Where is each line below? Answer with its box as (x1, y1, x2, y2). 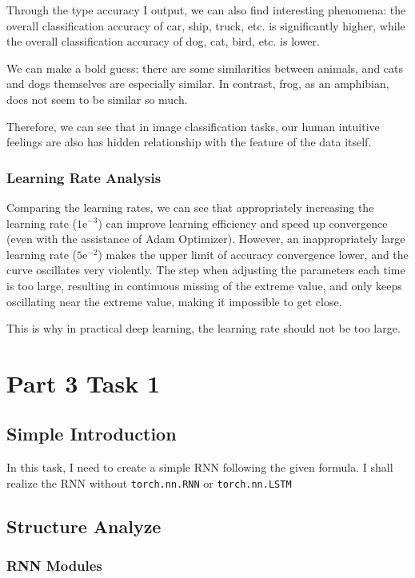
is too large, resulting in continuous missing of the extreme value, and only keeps (6, 277, 402, 293)
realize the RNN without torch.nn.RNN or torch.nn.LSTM (6, 474, 292, 491)
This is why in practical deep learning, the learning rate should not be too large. (6, 320, 401, 337)
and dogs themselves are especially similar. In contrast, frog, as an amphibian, (6, 75, 389, 92)
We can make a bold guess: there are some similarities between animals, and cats (6, 59, 404, 76)
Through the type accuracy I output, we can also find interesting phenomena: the (6, 2, 406, 18)
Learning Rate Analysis (6, 167, 162, 187)
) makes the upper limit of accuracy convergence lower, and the (98, 245, 409, 262)
